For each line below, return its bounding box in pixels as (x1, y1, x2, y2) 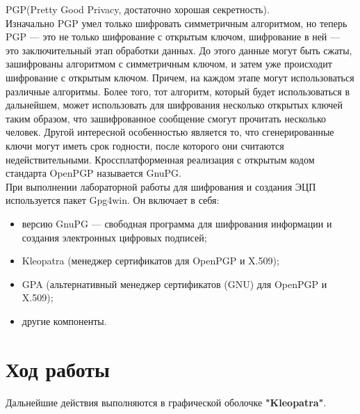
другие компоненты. (22, 313, 107, 328)
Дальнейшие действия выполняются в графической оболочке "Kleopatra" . (6, 395, 327, 409)
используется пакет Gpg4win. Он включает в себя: (6, 193, 220, 207)
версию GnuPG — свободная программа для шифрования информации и (22, 216, 332, 230)
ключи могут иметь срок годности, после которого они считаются (6, 138, 284, 152)
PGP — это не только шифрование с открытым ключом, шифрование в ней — (6, 29, 341, 44)
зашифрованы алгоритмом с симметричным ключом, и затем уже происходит (6, 56, 332, 71)
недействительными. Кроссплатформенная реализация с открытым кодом (6, 152, 315, 166)
